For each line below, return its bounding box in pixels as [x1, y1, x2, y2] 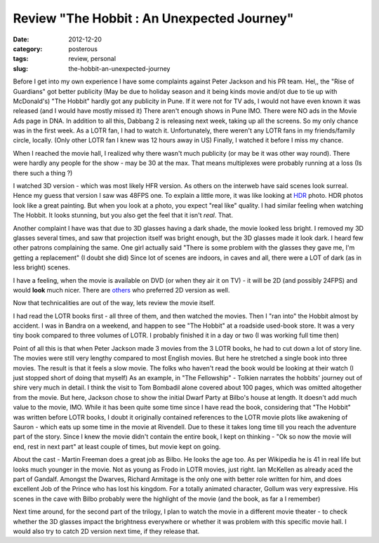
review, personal [68, 55, 116, 63]
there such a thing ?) [13, 168, 73, 177]
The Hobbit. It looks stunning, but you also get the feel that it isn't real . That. [13, 211, 233, 220]
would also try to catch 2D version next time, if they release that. [13, 527, 200, 535]
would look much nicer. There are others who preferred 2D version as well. [13, 286, 230, 294]
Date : [13, 35, 29, 43]
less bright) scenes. [13, 263, 70, 271]
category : [13, 44, 43, 53]
